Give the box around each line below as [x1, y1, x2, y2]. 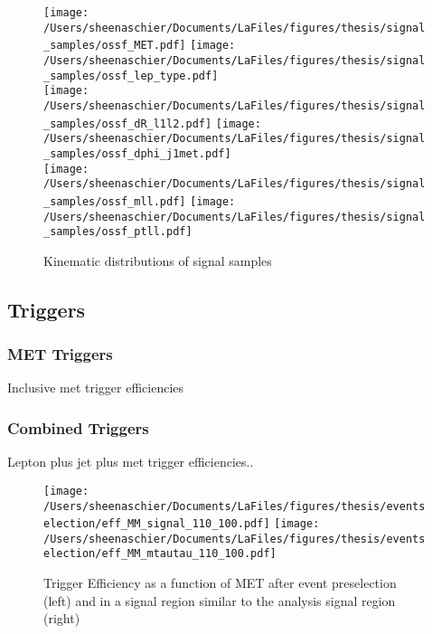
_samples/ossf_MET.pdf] [43, 39, 186, 52]
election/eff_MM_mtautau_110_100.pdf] [43, 547, 277, 561]
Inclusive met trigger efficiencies [7, 378, 184, 397]
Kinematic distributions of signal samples [43, 251, 272, 270]
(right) [43, 609, 80, 628]
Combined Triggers [7, 416, 149, 439]
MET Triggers [7, 343, 113, 365]
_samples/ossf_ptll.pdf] [43, 225, 193, 239]
